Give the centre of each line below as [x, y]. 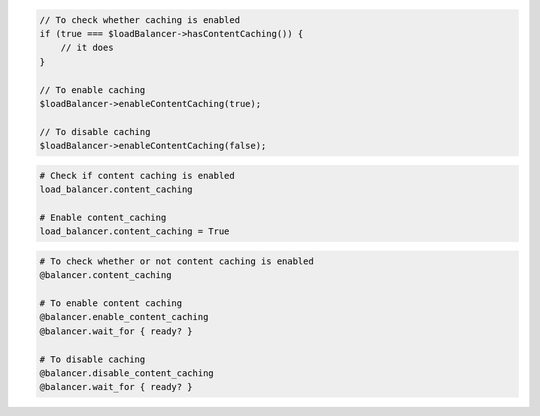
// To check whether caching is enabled [139, 19]
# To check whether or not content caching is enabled [176, 261]
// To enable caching [92, 89]
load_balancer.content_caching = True [134, 231]
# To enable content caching [111, 303]
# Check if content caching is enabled [137, 175]
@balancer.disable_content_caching [126, 373]
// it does [87, 48]
